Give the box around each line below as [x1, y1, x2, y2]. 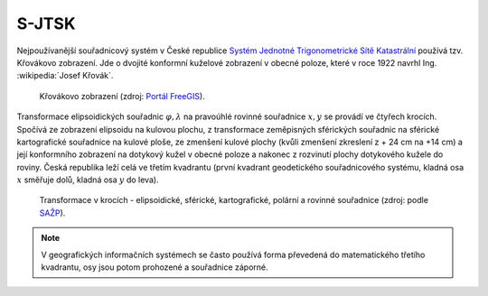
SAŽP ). [39, 208, 66, 218]
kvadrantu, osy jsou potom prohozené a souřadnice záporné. [41, 262, 268, 273]
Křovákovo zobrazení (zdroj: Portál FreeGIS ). [39, 90, 205, 101]
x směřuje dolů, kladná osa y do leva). [16, 174, 159, 185]
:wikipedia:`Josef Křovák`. [16, 70, 114, 81]
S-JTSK [16, 14, 76, 33]
